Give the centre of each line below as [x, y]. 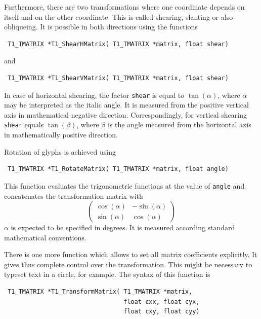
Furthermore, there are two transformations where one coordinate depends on [124, 7]
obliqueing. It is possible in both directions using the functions [101, 27]
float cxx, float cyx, [162, 302]
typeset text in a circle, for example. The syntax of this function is [107, 274]
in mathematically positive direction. [61, 135]
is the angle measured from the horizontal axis [179, 125]
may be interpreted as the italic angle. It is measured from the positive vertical [126, 105]
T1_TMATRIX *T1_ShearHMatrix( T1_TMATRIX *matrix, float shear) [118, 44]
